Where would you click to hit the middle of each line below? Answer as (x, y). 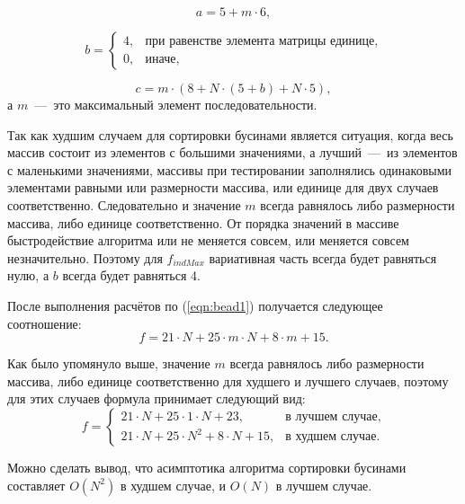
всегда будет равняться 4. (131, 275)
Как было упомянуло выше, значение (109, 363)
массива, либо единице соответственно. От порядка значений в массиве (203, 222)
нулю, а (28, 275)
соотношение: (45, 323)
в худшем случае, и (173, 485)
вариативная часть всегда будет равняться (323, 257)
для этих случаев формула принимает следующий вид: (156, 398)
